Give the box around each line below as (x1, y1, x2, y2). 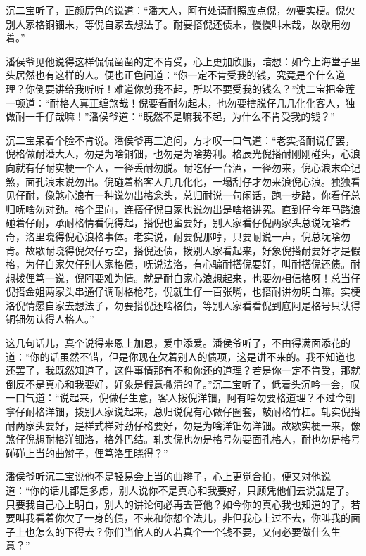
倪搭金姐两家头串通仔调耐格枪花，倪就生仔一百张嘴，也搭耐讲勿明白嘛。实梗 (6, 284, 360, 299)
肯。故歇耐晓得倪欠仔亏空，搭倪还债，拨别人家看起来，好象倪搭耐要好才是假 (6, 243, 360, 257)
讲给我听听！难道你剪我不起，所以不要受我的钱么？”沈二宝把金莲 (54, 81, 355, 96)
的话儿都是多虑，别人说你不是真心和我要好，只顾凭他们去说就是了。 (39, 483, 355, 497)
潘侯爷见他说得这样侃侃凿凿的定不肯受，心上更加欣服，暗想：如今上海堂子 (6, 53, 351, 68)
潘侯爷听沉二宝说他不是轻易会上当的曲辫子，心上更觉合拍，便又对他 (6, 469, 321, 484)
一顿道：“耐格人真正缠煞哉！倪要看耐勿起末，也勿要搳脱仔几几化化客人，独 (6, 95, 355, 110)
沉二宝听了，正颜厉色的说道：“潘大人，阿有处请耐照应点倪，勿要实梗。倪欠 (6, 3, 355, 17)
